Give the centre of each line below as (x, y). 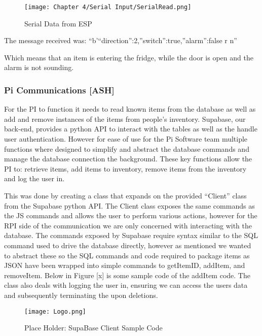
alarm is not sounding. (39, 67)
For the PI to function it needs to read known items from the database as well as (130, 109)
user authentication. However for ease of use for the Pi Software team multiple (126, 139)
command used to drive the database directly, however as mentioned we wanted (128, 245)
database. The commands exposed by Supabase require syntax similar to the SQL (131, 235)
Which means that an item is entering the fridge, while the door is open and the (129, 57)
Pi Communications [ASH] (59, 90)
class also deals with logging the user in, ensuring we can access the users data (126, 285)
